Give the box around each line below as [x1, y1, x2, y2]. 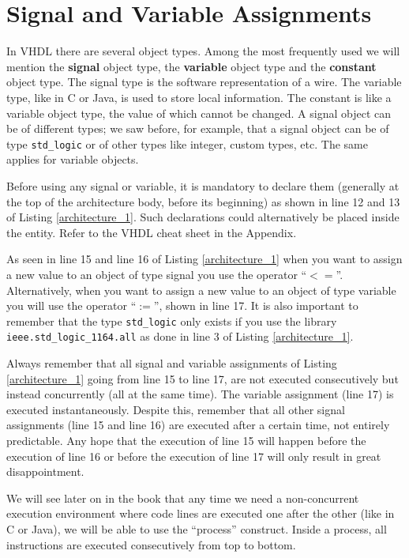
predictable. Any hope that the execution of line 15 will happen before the [6, 432, 366, 448]
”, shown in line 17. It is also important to [153, 297, 358, 314]
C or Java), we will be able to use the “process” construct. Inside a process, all [6, 520, 387, 537]
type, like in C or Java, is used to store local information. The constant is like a [6, 89, 392, 105]
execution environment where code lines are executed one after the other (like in [6, 505, 395, 522]
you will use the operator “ [6, 297, 137, 314]
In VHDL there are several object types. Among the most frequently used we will [6, 43, 400, 59]
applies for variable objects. [6, 151, 139, 168]
